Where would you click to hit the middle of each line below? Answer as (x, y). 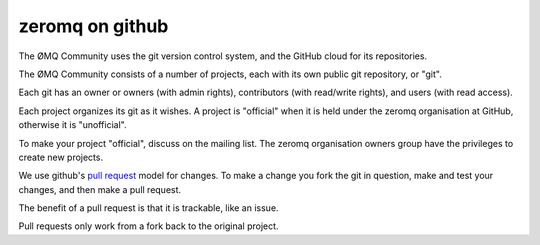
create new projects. (61, 157)
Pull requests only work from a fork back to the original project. (148, 226)
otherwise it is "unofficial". (72, 125)
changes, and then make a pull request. (100, 189)
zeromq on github (93, 26)
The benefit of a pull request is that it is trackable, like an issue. (148, 208)
